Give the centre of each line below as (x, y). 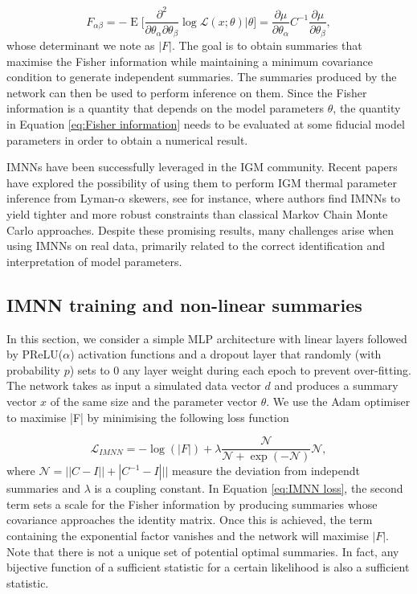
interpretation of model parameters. (94, 261)
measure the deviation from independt (266, 471)
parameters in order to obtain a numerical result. (127, 139)
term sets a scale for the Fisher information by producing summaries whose (192, 504)
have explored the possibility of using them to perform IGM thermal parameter (202, 182)
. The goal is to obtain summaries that (267, 45)
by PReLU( (35, 354)
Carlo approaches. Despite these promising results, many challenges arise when (200, 229)
